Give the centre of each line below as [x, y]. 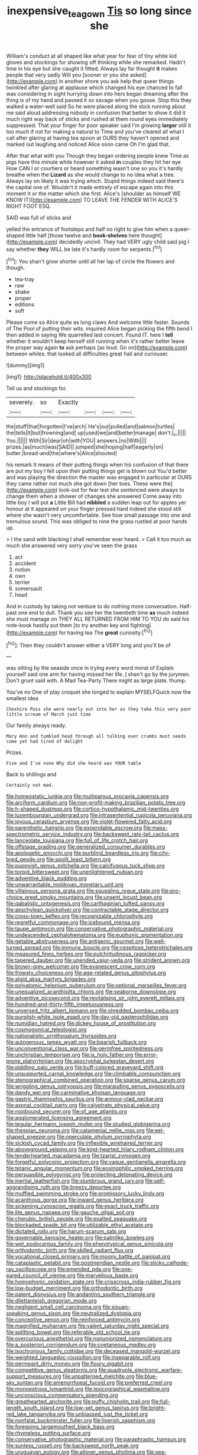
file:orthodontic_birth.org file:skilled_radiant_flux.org [70, 1250]
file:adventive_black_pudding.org [46, 878]
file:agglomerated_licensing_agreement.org [59, 1118]
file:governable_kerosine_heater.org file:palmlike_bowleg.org [80, 1238]
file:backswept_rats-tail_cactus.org [136, 834]
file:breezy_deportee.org [91, 1187]
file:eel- [155, 1130]
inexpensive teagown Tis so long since [99, 12]
